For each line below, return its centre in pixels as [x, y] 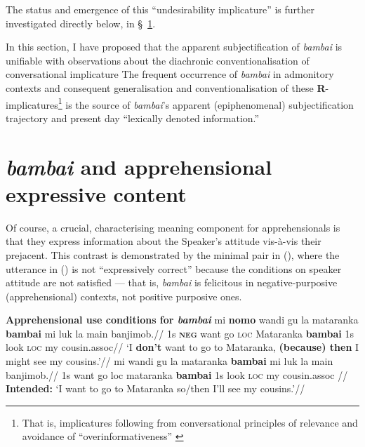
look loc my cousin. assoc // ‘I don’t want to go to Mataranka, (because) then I [182, 347]
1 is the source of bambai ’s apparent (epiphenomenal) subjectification [206, 103]
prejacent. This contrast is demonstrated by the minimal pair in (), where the [173, 254]
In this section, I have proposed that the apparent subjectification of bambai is [174, 47]
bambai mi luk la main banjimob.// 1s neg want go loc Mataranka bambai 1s [180, 333]
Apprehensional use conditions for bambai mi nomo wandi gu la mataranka [182, 320]
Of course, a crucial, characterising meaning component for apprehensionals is [173, 227]
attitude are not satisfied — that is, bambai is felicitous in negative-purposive [172, 282]
